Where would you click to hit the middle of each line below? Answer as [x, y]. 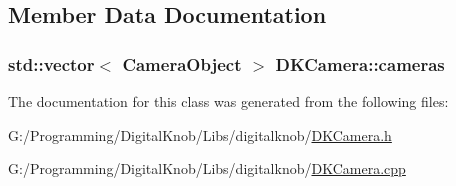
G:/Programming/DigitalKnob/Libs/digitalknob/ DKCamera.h [200, 134]
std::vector [51, 63]
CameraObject [182, 63]
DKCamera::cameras [360, 63]
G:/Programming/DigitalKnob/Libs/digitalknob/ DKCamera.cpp [207, 168]
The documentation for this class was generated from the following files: [228, 101]
